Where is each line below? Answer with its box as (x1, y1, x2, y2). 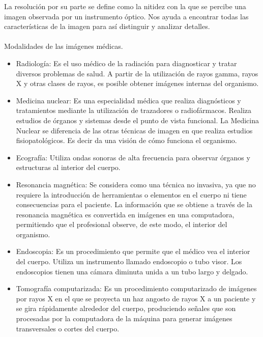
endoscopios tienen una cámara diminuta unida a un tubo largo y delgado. (16, 266, 248, 276)
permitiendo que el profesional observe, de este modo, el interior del (16, 219, 227, 230)
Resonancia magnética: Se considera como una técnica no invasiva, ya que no (16, 179, 256, 189)
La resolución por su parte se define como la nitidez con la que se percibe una (4, 1, 246, 11)
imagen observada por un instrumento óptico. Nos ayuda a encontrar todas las (4, 11, 249, 21)
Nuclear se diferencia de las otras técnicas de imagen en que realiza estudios (16, 125, 253, 135)
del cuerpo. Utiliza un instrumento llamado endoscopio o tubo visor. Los (16, 256, 242, 267)
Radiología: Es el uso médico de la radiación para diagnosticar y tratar (16, 58, 237, 68)
